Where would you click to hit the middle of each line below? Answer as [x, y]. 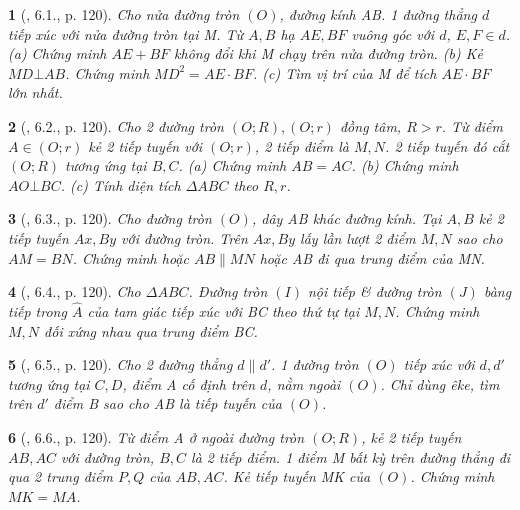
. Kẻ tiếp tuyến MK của [297, 476]
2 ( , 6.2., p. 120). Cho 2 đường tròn [116, 125]
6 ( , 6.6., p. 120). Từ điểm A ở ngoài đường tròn [156, 436]
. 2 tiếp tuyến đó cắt [447, 145]
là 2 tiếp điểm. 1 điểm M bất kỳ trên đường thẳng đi [351, 456]
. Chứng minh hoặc [130, 257]
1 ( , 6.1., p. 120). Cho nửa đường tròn [124, 14]
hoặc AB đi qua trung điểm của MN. [372, 257]
